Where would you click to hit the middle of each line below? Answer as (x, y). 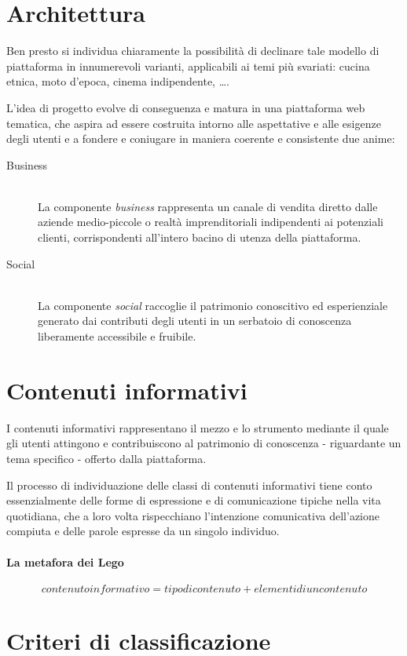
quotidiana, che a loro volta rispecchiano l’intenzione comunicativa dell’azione (193, 515)
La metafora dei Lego (65, 561)
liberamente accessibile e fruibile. (117, 336)
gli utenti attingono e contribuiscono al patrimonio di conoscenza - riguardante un (204, 443)
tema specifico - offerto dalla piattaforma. (106, 458)
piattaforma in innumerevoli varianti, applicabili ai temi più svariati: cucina (188, 66)
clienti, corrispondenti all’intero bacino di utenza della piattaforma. (200, 237)
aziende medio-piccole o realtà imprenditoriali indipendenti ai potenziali (211, 222)
